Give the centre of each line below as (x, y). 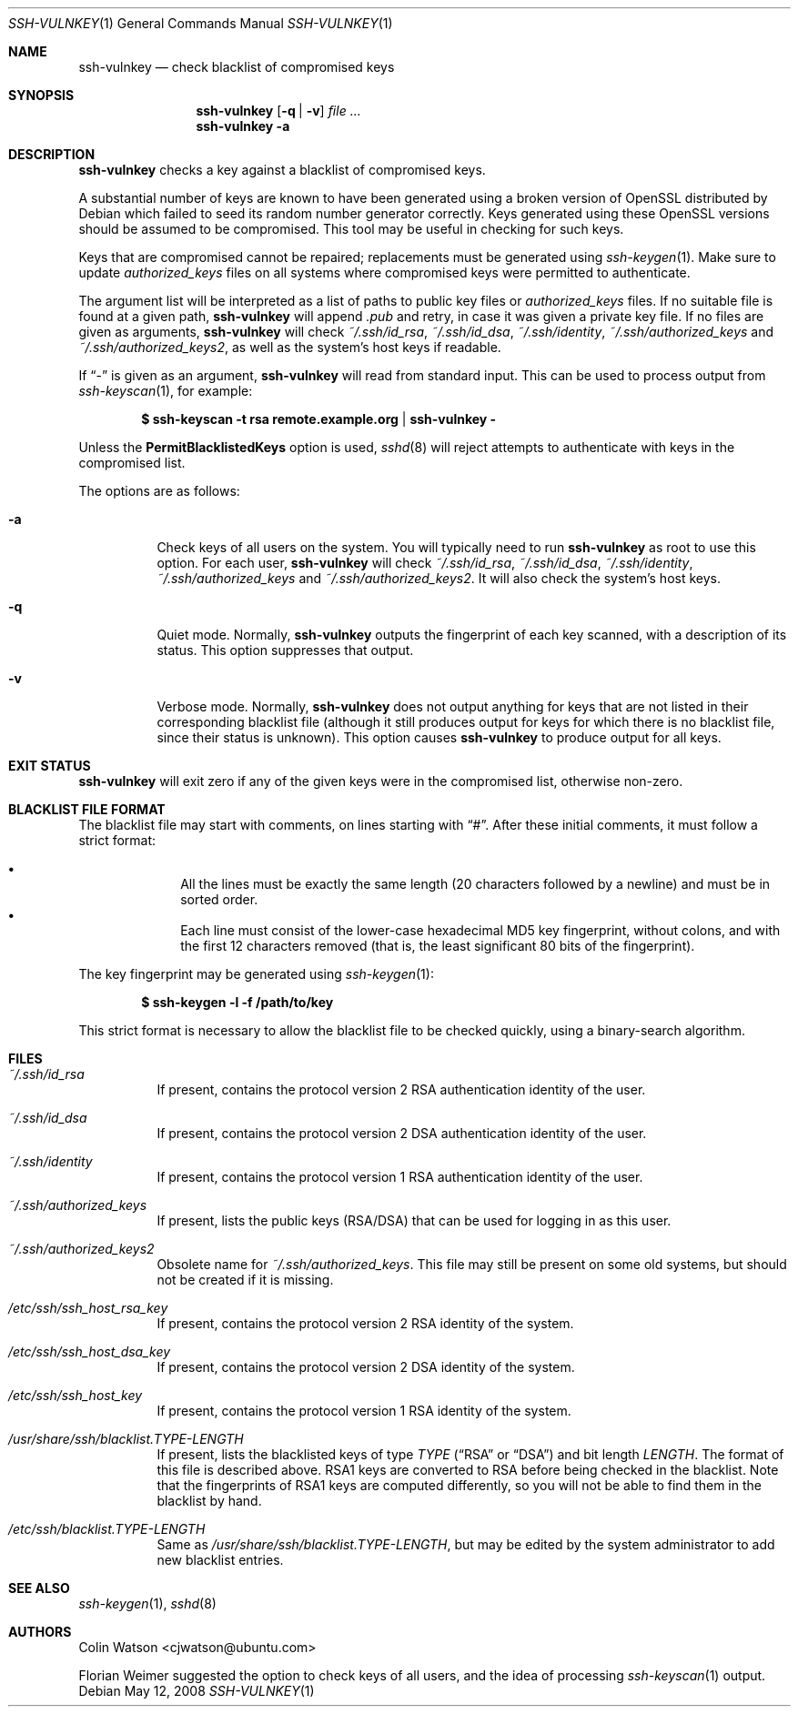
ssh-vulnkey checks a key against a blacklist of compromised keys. (282, 170)
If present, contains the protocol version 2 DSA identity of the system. (366, 1367)
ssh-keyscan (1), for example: (166, 391)
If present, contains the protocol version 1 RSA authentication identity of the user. (400, 1177)
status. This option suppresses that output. (285, 650)
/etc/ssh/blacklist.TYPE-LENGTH (107, 1529)
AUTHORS (40, 1632)
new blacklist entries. (220, 1560)
